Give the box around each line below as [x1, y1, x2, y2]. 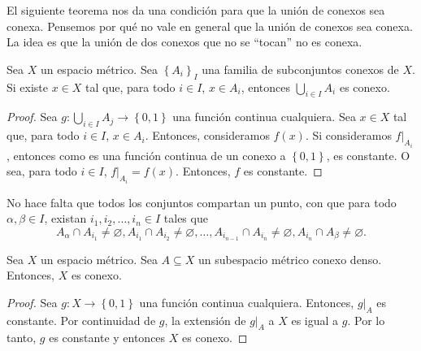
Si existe [7, 78, 49, 95]
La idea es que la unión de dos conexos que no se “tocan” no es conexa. [7, 33, 362, 50]
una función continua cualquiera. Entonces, [139, 293, 354, 310]
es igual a [291, 311, 339, 328]
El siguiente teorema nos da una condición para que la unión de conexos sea [7, 2, 385, 18]
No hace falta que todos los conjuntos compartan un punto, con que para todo [7, 193, 397, 210]
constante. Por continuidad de [7, 311, 156, 328]
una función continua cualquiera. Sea [172, 108, 356, 125]
